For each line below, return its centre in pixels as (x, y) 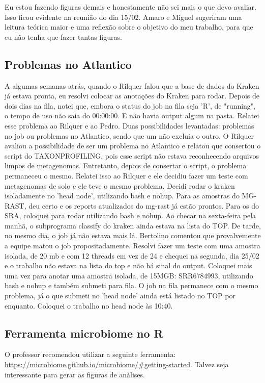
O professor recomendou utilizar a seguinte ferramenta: (90, 354)
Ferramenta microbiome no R (84, 333)
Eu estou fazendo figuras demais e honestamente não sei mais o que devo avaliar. (130, 7)
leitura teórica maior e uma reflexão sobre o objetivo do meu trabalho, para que (129, 27)
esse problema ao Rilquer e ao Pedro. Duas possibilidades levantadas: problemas (129, 125)
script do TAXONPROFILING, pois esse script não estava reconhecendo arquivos (132, 155)
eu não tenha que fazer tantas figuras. (63, 36)
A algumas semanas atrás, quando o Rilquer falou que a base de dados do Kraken (132, 85)
